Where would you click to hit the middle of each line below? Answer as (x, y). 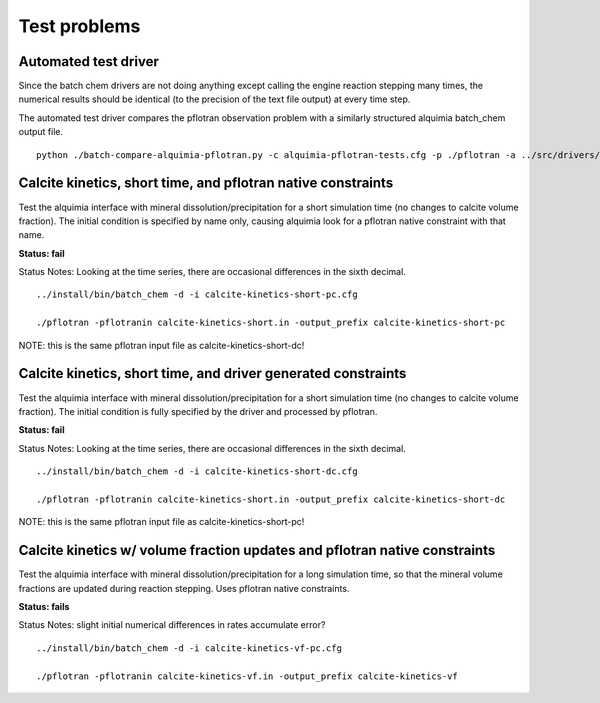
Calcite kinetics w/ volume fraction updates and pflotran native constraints (257, 550)
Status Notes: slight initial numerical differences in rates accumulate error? (172, 625)
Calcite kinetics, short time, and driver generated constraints (212, 373)
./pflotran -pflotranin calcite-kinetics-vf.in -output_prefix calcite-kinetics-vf (247, 676)
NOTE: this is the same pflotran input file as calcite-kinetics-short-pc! (161, 522)
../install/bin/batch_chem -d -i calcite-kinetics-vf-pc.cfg (189, 648)
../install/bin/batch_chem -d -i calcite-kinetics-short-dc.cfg (197, 471)
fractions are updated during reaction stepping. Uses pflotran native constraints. (184, 588)
